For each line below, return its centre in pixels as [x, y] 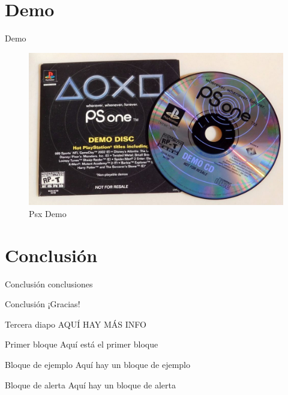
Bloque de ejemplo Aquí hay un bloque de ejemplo [97, 364]
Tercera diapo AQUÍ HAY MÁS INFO [76, 324]
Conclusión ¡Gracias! [43, 304]
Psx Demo [48, 213]
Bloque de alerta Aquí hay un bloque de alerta [90, 384]
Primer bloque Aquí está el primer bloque [82, 344]
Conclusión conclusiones [49, 283]
